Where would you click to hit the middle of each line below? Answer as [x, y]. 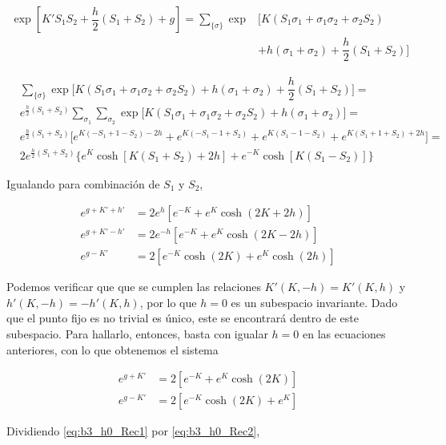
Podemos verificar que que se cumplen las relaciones [134, 287]
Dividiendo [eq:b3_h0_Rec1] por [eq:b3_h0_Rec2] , [133, 431]
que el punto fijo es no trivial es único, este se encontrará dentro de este [183, 318]
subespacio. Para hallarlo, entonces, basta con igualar [137, 334]
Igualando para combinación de [83, 183]
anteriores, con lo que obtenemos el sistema [113, 349]
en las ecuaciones [344, 334]
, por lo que [168, 302]
